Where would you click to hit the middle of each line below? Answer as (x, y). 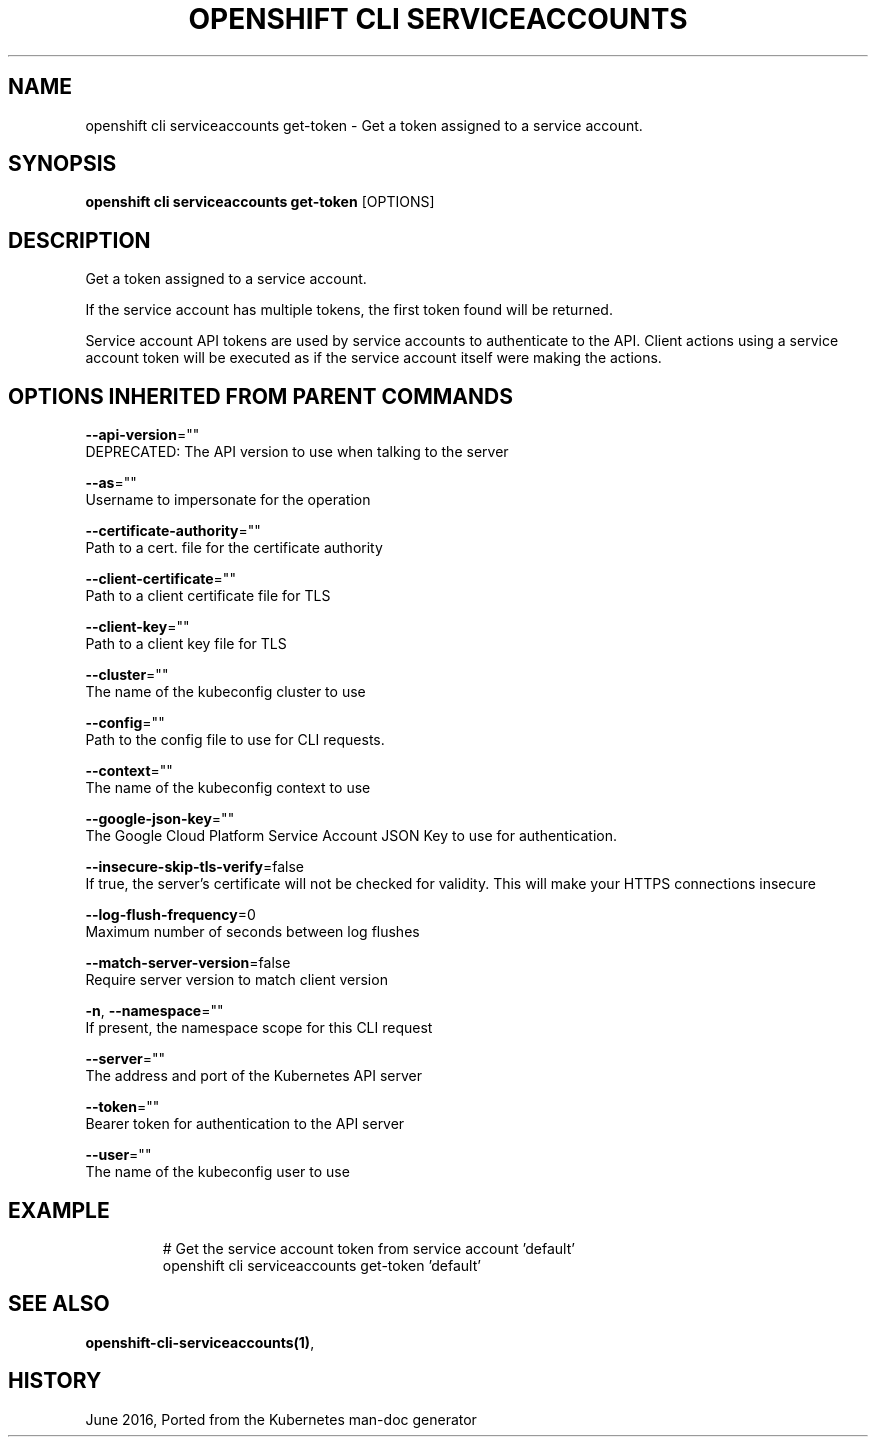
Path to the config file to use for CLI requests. (235, 740)
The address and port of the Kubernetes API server (253, 1076)
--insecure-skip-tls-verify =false (194, 867)
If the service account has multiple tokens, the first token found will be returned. (349, 310)
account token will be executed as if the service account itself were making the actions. (373, 358)
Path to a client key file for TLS (186, 644)
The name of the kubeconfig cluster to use (225, 692)
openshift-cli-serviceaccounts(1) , (200, 1342)
